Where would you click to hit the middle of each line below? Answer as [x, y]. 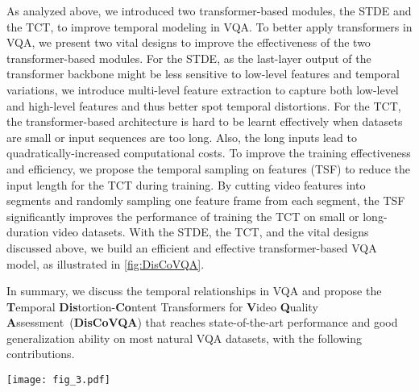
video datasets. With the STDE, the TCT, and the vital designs [210, 232]
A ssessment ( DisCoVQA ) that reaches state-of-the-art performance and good [202, 322]
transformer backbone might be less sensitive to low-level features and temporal [203, 74]
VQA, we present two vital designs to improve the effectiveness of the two [189, 42]
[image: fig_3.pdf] [58, 380]
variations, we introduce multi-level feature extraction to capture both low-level [203, 89]
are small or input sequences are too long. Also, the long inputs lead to [182, 137]
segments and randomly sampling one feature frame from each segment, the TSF [206, 200]
